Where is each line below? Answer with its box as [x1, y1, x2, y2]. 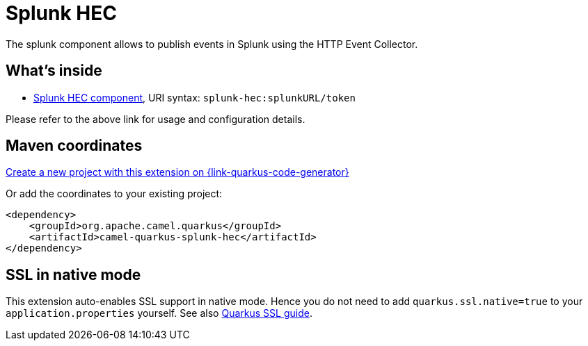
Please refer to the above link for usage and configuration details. [6, 113, 305, 125]
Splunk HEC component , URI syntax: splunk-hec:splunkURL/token [33, 91, 356, 104]
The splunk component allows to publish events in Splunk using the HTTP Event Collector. [6, 38, 418, 50]
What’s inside [6, 62, 102, 80]
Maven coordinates [6, 137, 143, 155]
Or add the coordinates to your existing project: [6, 188, 223, 200]
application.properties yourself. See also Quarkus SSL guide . [6, 307, 312, 320]
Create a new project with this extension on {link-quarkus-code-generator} [6, 166, 349, 179]
